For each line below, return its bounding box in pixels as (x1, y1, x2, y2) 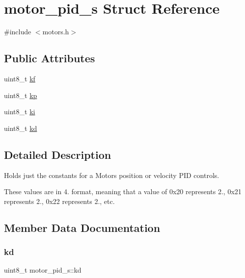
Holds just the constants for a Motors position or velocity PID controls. (4, 170, 219, 180)
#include (4, 26, 31, 37)
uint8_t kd (4, 123, 37, 133)
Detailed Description (4, 147, 111, 162)
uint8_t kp (4, 90, 37, 100)
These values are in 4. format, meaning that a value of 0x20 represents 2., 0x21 (4, 186, 242, 197)
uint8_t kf (4, 73, 35, 83)
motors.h (42, 26, 69, 37)
